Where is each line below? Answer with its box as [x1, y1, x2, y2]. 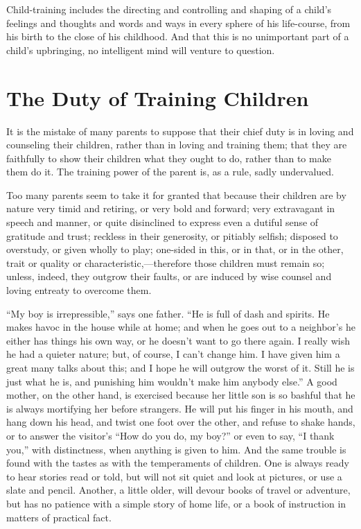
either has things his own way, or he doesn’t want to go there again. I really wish [6, 333, 350, 347]
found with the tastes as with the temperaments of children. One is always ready [6, 456, 349, 470]
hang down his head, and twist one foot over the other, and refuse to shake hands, [6, 415, 355, 429]
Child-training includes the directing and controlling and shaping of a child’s [6, 2, 332, 16]
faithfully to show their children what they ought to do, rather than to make [6, 150, 331, 165]
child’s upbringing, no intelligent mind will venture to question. [6, 42, 275, 57]
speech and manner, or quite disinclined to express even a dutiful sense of [6, 215, 319, 229]
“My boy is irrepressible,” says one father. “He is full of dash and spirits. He [6, 306, 330, 320]
